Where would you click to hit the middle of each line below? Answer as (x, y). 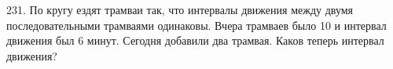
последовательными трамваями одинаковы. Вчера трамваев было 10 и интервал (196, 25)
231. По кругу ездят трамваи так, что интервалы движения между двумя (180, 9)
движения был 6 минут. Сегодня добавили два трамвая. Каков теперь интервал (195, 40)
